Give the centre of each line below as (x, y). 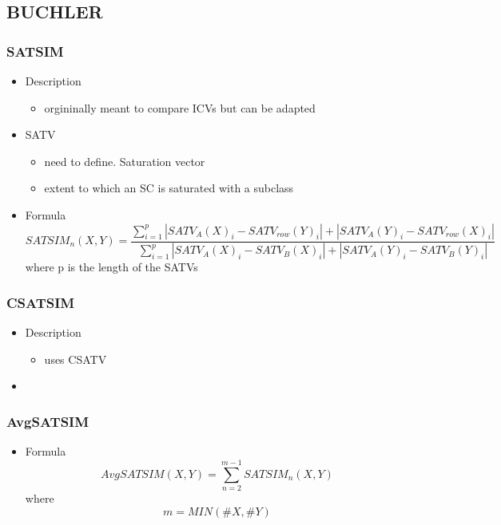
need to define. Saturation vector (125, 161)
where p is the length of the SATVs (111, 267)
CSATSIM (41, 302)
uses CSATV (76, 359)
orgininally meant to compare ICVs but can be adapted (180, 107)
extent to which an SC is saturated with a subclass (169, 188)
